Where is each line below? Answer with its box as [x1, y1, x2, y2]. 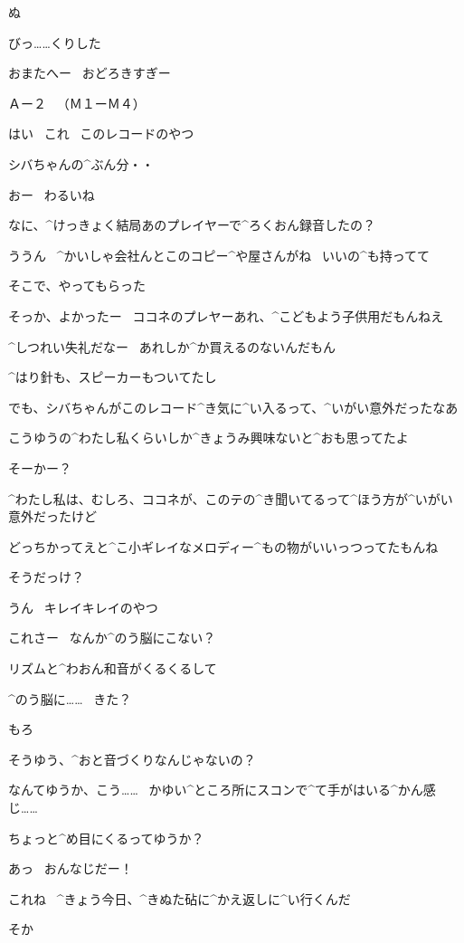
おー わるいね [8, 185, 95, 204]
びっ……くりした [8, 33, 101, 52]
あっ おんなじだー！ [8, 859, 133, 878]
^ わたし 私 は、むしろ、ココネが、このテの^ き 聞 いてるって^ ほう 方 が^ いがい [8, 489, 453, 508]
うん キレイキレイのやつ [8, 597, 158, 616]
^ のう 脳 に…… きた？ [8, 689, 132, 708]
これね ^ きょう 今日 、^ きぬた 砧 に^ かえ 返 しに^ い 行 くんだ [8, 889, 351, 908]
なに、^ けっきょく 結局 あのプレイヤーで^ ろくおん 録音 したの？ [8, 215, 375, 234]
